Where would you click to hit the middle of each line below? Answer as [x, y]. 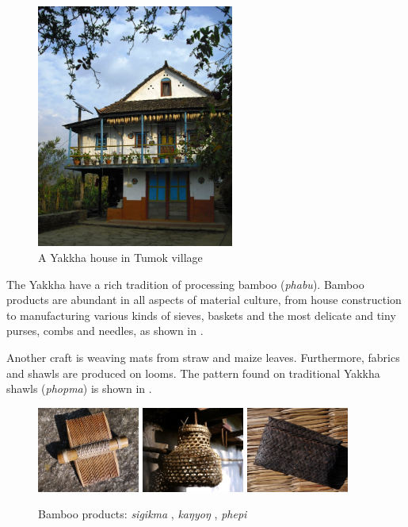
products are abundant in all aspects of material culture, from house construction [204, 300]
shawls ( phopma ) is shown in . [79, 389]
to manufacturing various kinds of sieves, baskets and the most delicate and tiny [201, 315]
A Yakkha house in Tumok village [120, 257]
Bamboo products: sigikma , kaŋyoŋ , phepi [143, 514]
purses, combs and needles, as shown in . [105, 331]
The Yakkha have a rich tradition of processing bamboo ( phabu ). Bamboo [185, 284]
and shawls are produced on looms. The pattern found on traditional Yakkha [193, 373]
